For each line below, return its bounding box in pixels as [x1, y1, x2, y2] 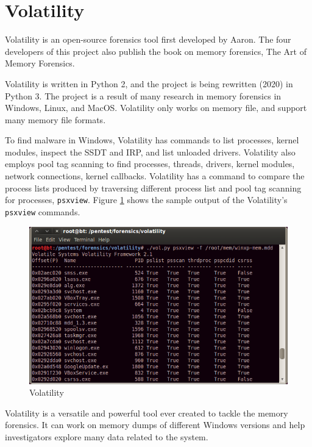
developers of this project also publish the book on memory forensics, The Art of [5, 45, 307, 57]
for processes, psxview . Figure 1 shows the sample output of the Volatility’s [5, 193, 288, 206]
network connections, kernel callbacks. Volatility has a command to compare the [5, 170, 305, 182]
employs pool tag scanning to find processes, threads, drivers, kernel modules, [5, 157, 295, 170]
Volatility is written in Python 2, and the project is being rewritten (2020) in [5, 77, 293, 90]
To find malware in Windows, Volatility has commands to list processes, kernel [5, 134, 299, 146]
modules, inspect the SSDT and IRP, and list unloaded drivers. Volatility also [5, 145, 296, 158]
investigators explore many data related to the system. [5, 431, 208, 443]
